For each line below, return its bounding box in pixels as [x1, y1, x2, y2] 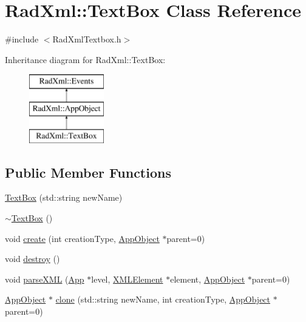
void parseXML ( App [5, 272, 84, 285]
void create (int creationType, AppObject [5, 232, 160, 244]
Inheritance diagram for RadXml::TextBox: [5, 53, 166, 65]
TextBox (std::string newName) [5, 191, 123, 204]
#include [5, 33, 39, 45]
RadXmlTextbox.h [52, 33, 121, 45]
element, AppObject [170, 272, 245, 285]
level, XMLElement [91, 272, 163, 285]
